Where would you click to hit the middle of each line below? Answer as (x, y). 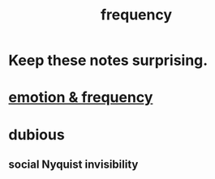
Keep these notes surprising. (108, 60)
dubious (37, 134)
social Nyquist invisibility (73, 164)
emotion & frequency (81, 98)
